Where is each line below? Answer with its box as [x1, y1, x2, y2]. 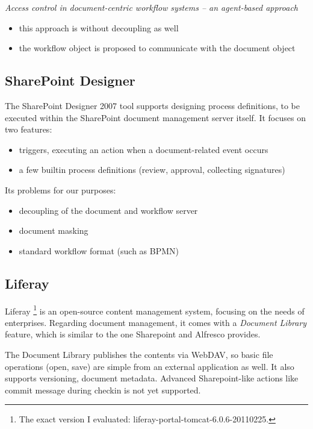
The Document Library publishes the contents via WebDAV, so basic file [5, 348, 273, 360]
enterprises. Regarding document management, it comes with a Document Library [5, 316, 307, 328]
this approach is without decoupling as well [19, 21, 179, 34]
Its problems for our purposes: [5, 183, 116, 196]
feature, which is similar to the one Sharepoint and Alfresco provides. [5, 328, 261, 340]
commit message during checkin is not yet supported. [5, 383, 201, 396]
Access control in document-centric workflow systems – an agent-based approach [5, 1, 299, 13]
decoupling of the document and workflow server [19, 204, 198, 216]
